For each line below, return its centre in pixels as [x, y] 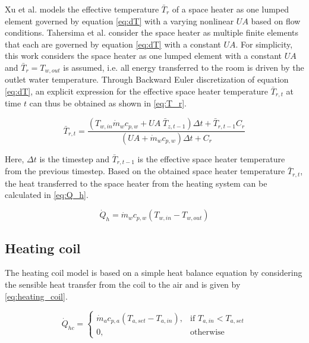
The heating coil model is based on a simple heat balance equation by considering [154, 273]
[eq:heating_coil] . [36, 296]
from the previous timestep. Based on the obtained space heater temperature [145, 171]
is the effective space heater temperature [211, 158]
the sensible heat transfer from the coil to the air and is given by [123, 284]
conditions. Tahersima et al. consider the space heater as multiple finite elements [152, 32]
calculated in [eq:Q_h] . [47, 195]
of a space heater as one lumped [231, 9]
